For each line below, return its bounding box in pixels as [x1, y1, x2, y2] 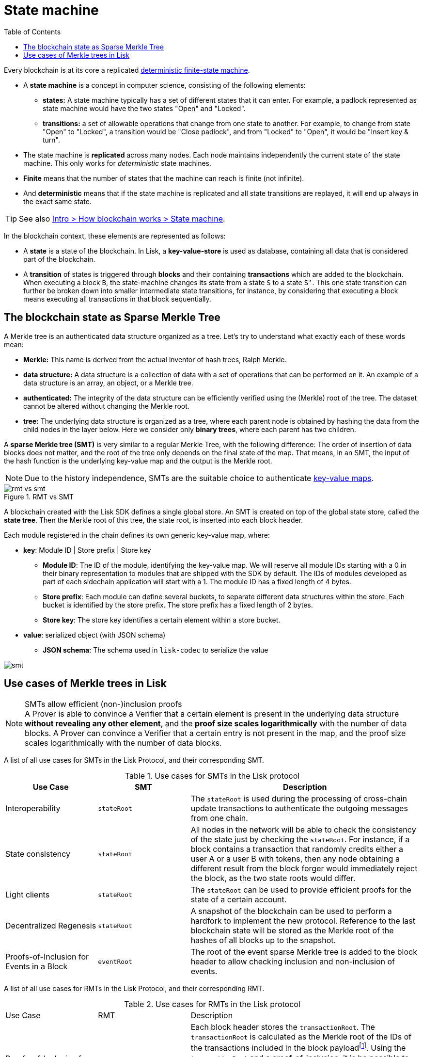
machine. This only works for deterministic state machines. [23, 159, 212, 167]
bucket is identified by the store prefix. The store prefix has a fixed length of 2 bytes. [43, 600, 313, 609]
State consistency [5, 849, 71, 859]
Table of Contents [4, 27, 61, 36]
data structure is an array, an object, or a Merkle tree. [23, 378, 193, 387]
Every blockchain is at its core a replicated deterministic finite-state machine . [4, 65, 250, 74]
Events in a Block [5, 961, 68, 972]
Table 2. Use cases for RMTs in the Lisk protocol [124, 999, 300, 1009]
